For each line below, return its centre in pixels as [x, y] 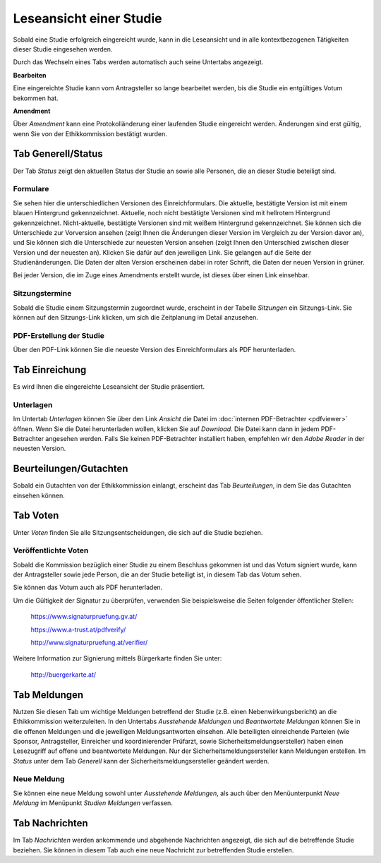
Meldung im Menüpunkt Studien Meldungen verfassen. [93, 803]
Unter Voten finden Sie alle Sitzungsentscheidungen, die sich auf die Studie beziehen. [138, 532]
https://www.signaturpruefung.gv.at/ [84, 617]
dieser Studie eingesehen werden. [63, 49]
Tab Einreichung [50, 369]
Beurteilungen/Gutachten [71, 469]
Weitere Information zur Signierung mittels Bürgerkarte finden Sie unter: [117, 658]
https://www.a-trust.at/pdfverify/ [78, 629]
